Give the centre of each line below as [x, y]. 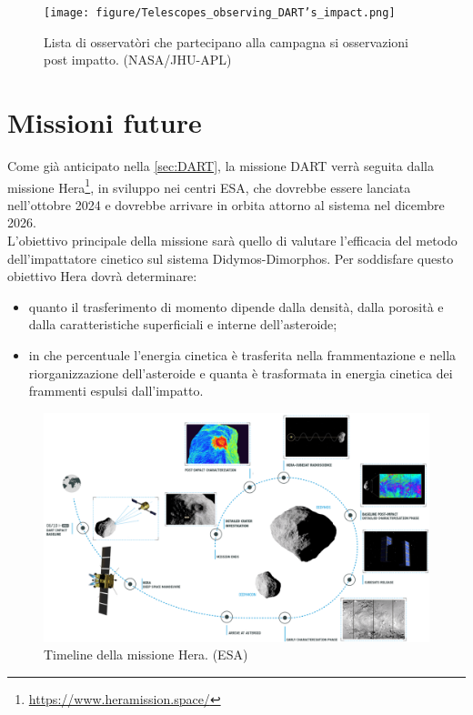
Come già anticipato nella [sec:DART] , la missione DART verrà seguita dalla [221, 165]
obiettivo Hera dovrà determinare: [102, 276]
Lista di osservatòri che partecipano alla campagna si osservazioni [226, 41]
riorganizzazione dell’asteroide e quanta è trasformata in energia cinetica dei [241, 373]
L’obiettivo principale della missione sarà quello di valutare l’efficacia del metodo [232, 240]
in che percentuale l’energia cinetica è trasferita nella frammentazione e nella [242, 354]
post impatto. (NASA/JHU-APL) [138, 60]
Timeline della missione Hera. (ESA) [146, 655]
